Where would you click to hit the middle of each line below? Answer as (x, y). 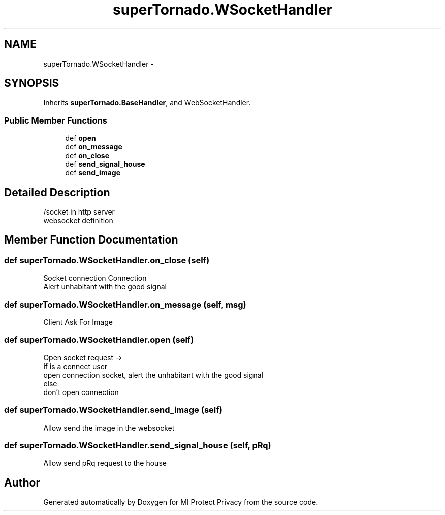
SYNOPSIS (32, 83)
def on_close (87, 156)
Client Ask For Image (78, 322)
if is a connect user (75, 366)
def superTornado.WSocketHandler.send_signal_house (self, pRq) (138, 445)
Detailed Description (57, 192)
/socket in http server (79, 212)
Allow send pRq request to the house (105, 463)
